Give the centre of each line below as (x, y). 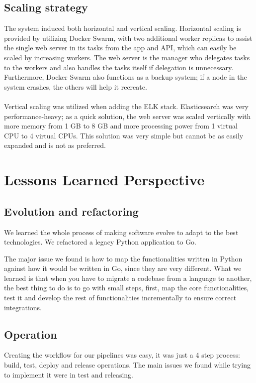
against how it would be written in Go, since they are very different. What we (123, 268)
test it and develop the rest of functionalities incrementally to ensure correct (120, 298)
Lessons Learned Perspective (104, 180)
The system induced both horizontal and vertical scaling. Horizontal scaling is (123, 28)
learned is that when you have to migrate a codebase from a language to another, (128, 278)
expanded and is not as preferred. (55, 145)
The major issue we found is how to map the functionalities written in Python (123, 258)
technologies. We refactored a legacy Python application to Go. (100, 242)
